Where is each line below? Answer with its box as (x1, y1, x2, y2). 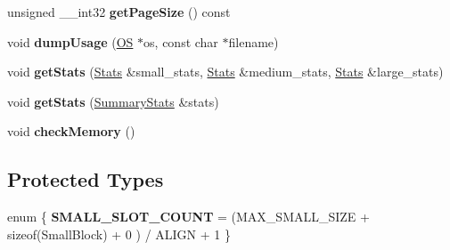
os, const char (143, 32, 218, 51)
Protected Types (7, 165, 164, 193)
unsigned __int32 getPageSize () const (7, 3, 231, 20)
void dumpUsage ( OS (7, 32, 134, 51)
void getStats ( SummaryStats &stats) (7, 92, 219, 110)
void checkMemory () (7, 122, 135, 141)
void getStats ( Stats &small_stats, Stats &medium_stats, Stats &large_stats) (7, 62, 444, 81)
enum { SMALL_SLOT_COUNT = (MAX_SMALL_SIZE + (7, 207, 370, 226)
